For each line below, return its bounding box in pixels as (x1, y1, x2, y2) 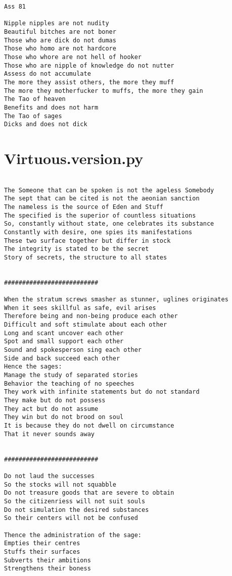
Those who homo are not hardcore (4, 45, 116, 53)
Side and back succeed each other (4, 354, 120, 362)
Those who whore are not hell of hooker (4, 53, 142, 61)
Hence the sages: (4, 363, 62, 371)
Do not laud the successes (4, 472, 95, 480)
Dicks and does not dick (4, 121, 87, 128)
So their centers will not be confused (4, 514, 138, 522)
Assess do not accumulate (4, 70, 91, 78)
